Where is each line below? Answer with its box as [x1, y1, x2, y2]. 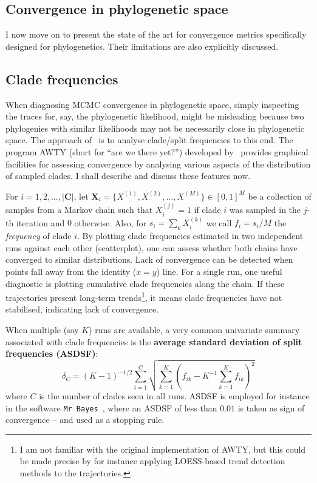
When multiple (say [5, 323, 79, 336]
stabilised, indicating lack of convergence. [5, 303, 159, 316]
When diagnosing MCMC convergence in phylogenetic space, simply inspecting [5, 98, 299, 110]
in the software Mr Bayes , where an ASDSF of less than [5, 401, 217, 414]
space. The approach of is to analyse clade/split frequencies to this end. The [5, 133, 293, 146]
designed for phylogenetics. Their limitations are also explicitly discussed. [5, 39, 279, 52]
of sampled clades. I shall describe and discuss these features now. [5, 169, 251, 182]
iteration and [16, 216, 65, 229]
